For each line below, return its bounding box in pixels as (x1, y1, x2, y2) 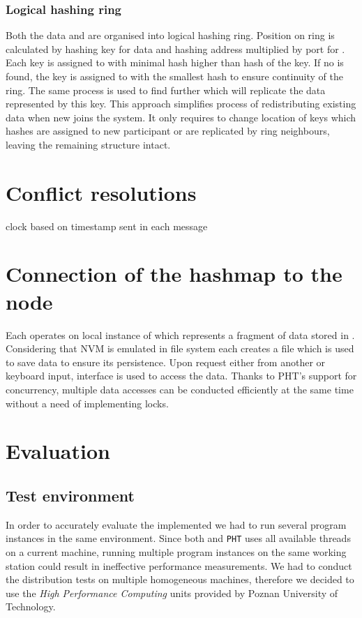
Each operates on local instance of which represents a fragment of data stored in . (6, 327, 355, 342)
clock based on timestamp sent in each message (6, 218, 208, 233)
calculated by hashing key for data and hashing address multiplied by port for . (6, 41, 345, 56)
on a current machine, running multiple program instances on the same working (6, 544, 347, 559)
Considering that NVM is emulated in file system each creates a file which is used (6, 341, 354, 356)
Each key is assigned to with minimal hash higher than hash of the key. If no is (6, 55, 344, 70)
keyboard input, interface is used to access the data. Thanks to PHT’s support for (6, 368, 357, 383)
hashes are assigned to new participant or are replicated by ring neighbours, (6, 123, 330, 138)
